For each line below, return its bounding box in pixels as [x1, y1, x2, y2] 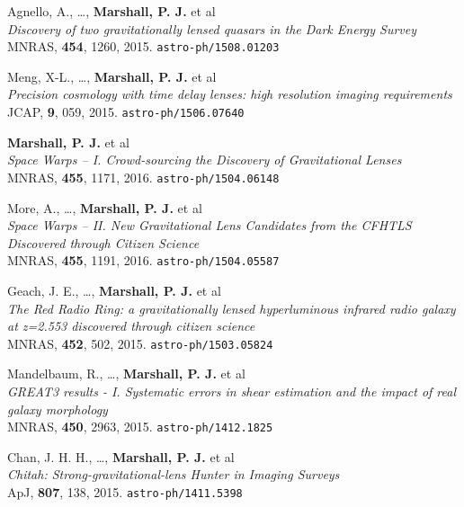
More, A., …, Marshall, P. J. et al [7, 198, 202, 217]
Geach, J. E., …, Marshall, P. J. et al [7, 280, 221, 299]
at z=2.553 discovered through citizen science [7, 316, 255, 335]
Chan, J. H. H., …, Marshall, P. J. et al [7, 447, 235, 466]
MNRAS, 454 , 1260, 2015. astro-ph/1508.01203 [7, 37, 280, 56]
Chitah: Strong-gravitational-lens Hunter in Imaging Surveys [7, 465, 340, 484]
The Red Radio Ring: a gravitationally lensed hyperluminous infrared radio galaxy [7, 298, 456, 317]
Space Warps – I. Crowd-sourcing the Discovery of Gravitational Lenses [7, 150, 402, 169]
